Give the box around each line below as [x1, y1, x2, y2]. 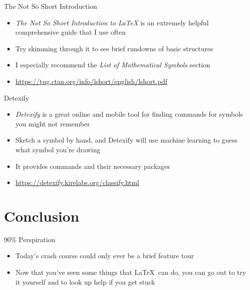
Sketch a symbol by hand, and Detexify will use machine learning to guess [15, 135, 238, 145]
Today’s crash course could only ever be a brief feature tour [15, 250, 194, 261]
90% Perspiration [4, 234, 55, 244]
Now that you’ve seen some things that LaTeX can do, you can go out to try [15, 267, 246, 277]
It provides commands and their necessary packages [15, 161, 170, 171]
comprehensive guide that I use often [15, 27, 126, 37]
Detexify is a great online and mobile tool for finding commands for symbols [15, 109, 243, 119]
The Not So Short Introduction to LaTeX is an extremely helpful [15, 17, 209, 27]
